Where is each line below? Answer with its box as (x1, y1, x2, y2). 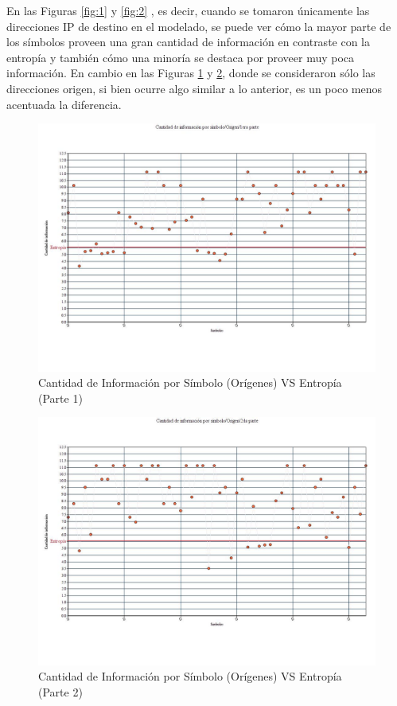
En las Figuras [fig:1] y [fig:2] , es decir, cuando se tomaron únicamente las (6, 2, 370, 18)
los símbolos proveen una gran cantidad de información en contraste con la (6, 33, 371, 50)
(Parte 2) (38, 683, 83, 700)
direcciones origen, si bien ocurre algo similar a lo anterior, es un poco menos (6, 80, 382, 96)
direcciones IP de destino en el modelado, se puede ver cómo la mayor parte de (6, 18, 391, 34)
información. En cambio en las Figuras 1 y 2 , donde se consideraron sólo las (6, 64, 376, 81)
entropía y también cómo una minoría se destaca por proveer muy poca (6, 49, 355, 65)
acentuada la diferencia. (6, 96, 122, 112)
